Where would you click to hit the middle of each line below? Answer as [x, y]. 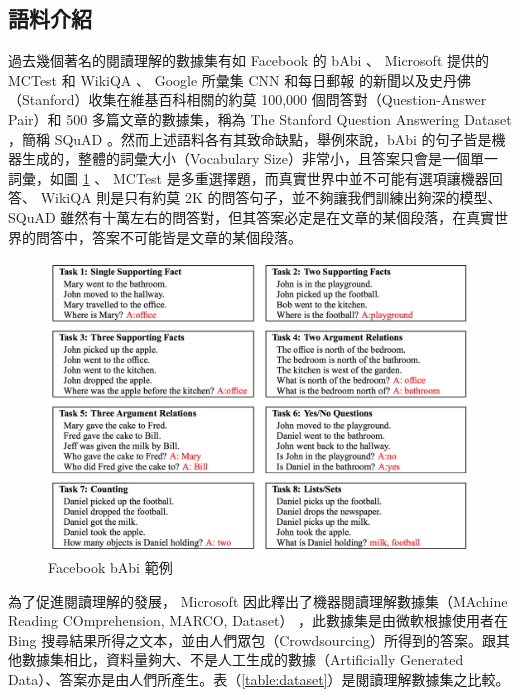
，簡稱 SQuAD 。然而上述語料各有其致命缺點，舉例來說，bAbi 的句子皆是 [250, 138]
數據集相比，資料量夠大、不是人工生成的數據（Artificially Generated [242, 659]
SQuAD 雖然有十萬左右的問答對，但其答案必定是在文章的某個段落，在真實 [251, 216]
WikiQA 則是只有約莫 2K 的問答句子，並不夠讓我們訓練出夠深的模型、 [271, 197]
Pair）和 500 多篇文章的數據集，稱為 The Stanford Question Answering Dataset [260, 118]
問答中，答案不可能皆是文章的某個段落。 [168, 236]
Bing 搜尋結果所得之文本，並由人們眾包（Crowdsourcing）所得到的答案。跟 [252, 639]
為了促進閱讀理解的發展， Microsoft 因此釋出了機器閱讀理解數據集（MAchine [258, 600]
